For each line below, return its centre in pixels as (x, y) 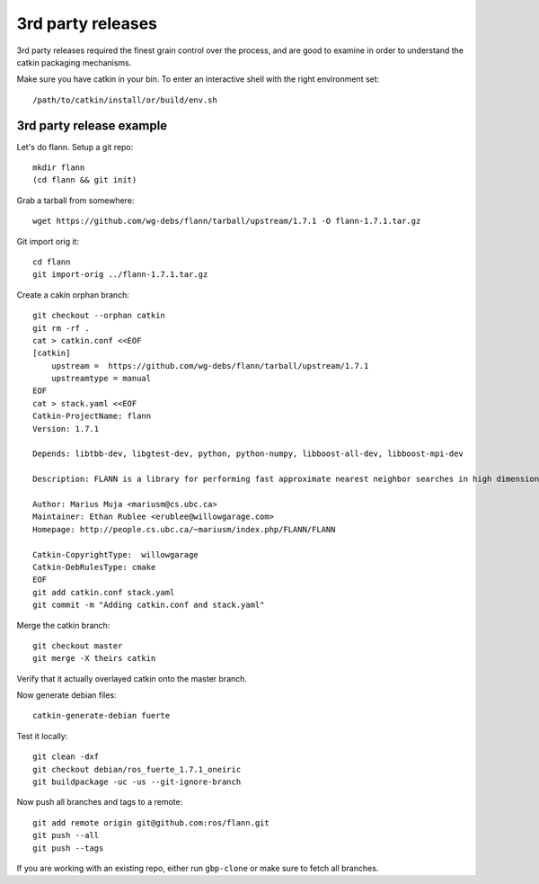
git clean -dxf (66, 757)
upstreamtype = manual (101, 379)
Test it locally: (42, 736)
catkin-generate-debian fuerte (102, 716)
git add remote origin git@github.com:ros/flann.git (151, 822)
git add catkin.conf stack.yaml (104, 592)
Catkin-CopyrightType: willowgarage (116, 554)
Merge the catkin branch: (63, 625)
